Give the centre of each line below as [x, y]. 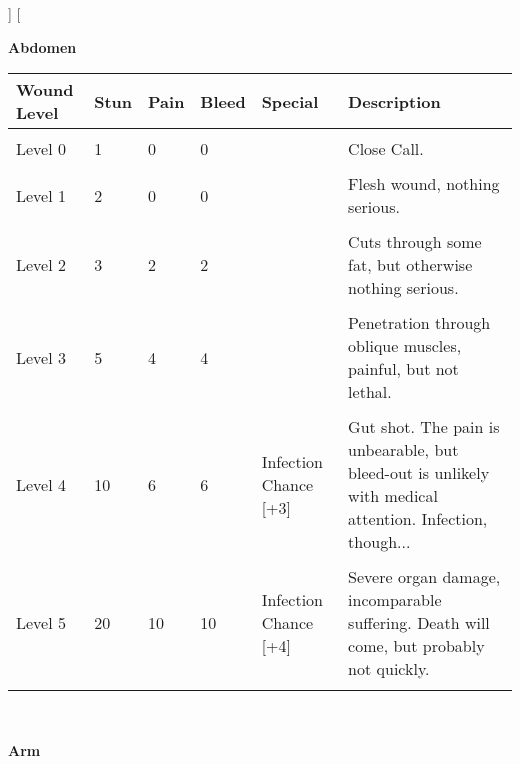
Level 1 [41, 195]
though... [379, 542]
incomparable [395, 600]
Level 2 [41, 265]
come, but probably [416, 646]
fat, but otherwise [410, 265]
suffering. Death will [419, 623]
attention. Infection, [418, 519]
